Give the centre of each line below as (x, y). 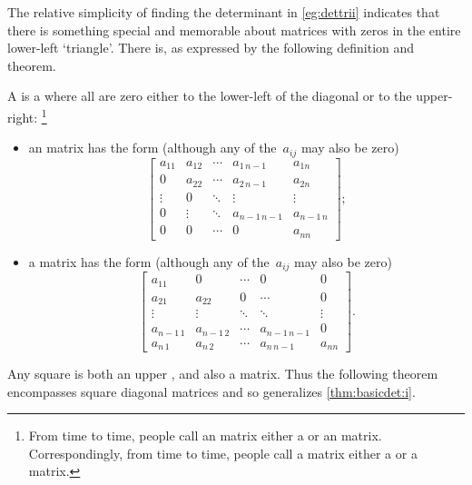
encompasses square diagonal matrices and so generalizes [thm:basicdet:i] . (211, 391)
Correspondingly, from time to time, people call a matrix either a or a (223, 453)
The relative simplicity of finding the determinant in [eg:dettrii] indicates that (224, 12)
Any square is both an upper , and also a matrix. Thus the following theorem (223, 374)
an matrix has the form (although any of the (152, 148)
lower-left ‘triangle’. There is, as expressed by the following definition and (211, 48)
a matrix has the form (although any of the (149, 261)
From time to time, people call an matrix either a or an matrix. (205, 436)
